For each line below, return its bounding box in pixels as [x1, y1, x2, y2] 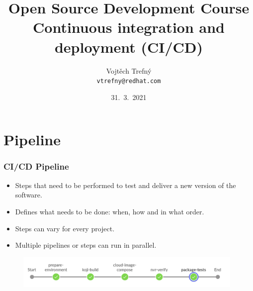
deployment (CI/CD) [54, 36, 203, 57]
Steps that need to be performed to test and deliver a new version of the [15, 180, 236, 190]
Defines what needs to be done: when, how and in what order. [15, 206, 204, 216]
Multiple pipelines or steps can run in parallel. [15, 240, 157, 250]
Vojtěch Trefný [106, 65, 152, 76]
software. [15, 190, 42, 200]
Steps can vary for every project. [15, 223, 115, 233]
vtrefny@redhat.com [96, 78, 161, 85]
